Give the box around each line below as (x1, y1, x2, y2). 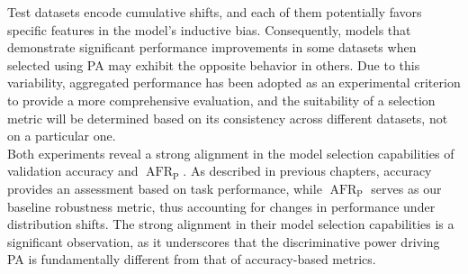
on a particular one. (7, 126, 116, 145)
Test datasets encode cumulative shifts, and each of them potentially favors (7, 3, 422, 21)
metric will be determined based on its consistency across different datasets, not (7, 108, 448, 127)
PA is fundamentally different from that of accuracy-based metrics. (7, 250, 376, 269)
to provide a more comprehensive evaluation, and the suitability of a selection (7, 90, 436, 109)
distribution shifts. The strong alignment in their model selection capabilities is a (7, 215, 454, 233)
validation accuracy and (7, 161, 139, 180)
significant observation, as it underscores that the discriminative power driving (7, 232, 440, 251)
